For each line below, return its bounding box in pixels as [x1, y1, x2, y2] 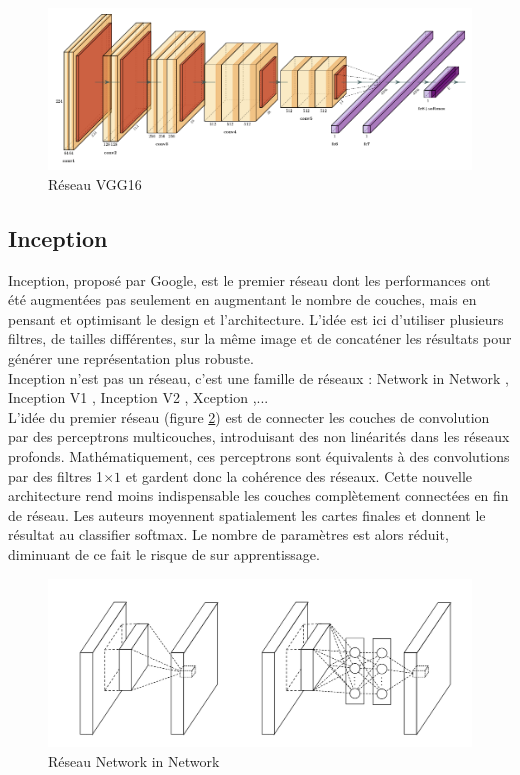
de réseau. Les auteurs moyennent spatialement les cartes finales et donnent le [8, 504, 486, 525]
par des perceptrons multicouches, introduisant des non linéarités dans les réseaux [8, 426, 510, 447]
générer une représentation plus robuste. [8, 348, 254, 368]
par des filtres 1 [8, 465, 104, 486]
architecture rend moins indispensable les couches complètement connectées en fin [8, 485, 509, 506]
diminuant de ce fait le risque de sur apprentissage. [8, 543, 320, 564]
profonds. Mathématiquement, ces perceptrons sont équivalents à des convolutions [8, 445, 510, 466]
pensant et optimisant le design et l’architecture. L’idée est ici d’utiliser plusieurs [8, 308, 504, 329]
